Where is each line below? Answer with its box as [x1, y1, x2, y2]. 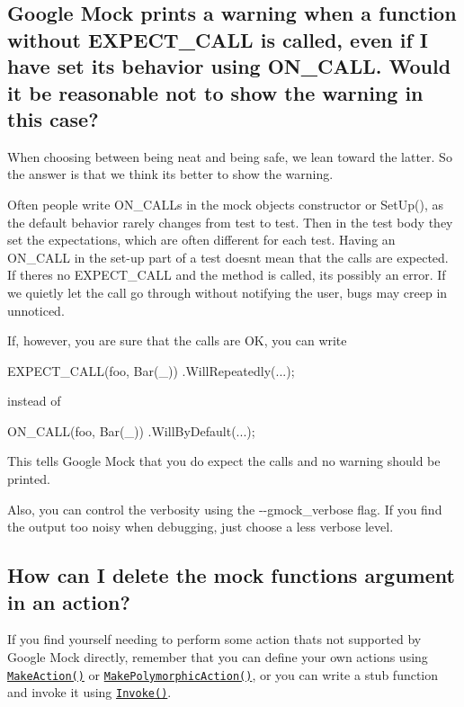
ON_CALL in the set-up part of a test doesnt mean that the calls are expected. [7, 247, 449, 266]
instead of [7, 391, 61, 410]
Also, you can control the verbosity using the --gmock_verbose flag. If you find [7, 499, 442, 518]
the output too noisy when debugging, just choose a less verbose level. [7, 517, 394, 536]
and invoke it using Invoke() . [7, 683, 172, 702]
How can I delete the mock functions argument [7, 561, 455, 589]
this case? [7, 104, 99, 132]
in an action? [7, 587, 130, 615]
